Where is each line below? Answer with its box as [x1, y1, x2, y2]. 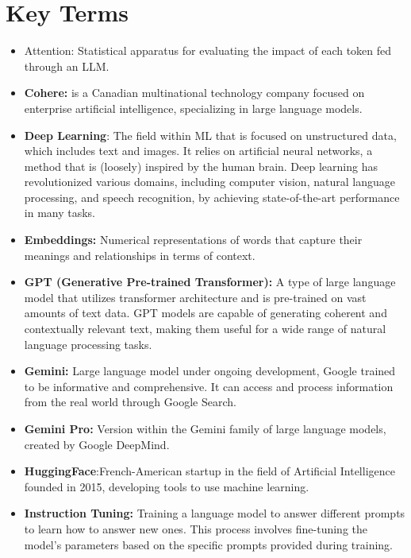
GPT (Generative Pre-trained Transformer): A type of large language [24, 273, 396, 290]
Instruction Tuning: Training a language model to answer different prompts [24, 505, 405, 521]
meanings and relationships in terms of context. [24, 246, 255, 263]
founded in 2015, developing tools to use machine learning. [24, 478, 309, 494]
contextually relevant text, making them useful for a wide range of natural [24, 320, 386, 337]
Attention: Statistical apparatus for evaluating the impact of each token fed [24, 42, 392, 59]
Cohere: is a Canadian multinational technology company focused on [24, 84, 365, 101]
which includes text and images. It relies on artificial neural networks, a [24, 142, 373, 159]
